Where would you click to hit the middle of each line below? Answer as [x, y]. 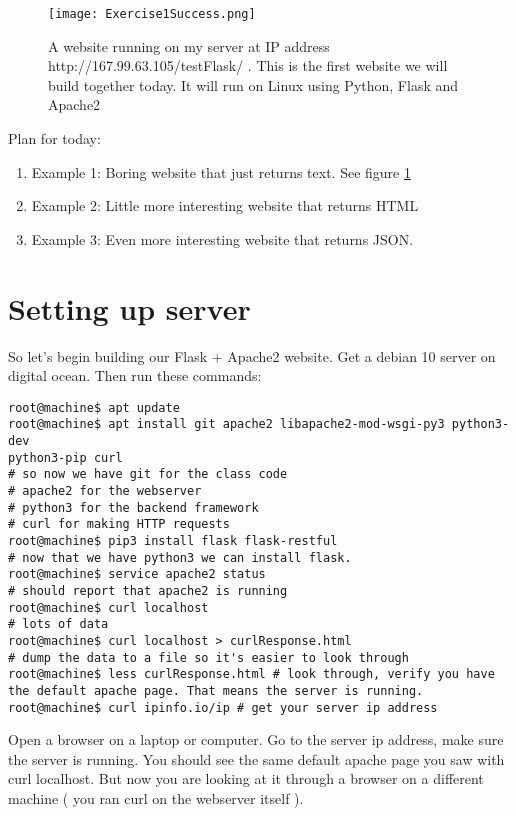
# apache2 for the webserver [105, 491]
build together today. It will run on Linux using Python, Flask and [253, 84]
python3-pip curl [65, 457]
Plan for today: [54, 138]
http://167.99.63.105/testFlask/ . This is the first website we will [248, 65]
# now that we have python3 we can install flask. [180, 557]
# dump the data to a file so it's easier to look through [208, 657]
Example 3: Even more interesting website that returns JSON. [222, 238]
